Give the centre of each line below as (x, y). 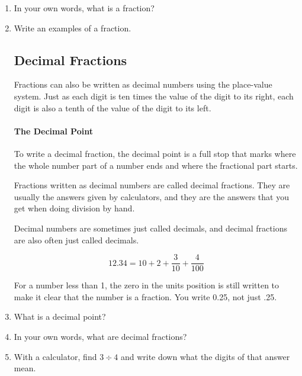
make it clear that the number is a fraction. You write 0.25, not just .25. (145, 296)
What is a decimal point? (60, 316)
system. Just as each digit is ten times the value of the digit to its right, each (154, 96)
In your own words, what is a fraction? (84, 8)
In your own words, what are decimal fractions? (100, 336)
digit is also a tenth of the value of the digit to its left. (113, 107)
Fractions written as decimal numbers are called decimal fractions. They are (152, 185)
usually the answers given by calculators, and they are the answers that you (151, 196)
